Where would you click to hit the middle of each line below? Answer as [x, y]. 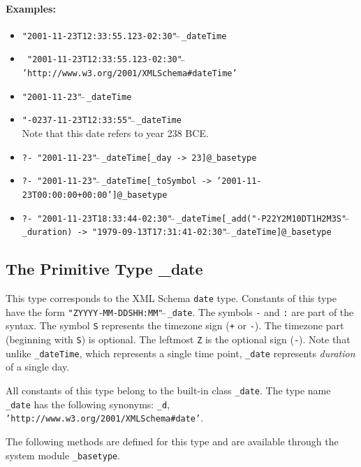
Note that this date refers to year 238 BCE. [115, 133]
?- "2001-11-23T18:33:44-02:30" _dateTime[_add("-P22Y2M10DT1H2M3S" [184, 218]
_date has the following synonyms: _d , [88, 404]
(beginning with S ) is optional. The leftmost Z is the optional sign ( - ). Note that [178, 339]
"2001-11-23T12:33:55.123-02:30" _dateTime [124, 36]
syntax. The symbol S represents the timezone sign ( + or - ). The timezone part [175, 325]
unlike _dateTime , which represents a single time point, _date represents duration [180, 353]
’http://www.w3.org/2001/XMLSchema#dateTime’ [130, 74]
